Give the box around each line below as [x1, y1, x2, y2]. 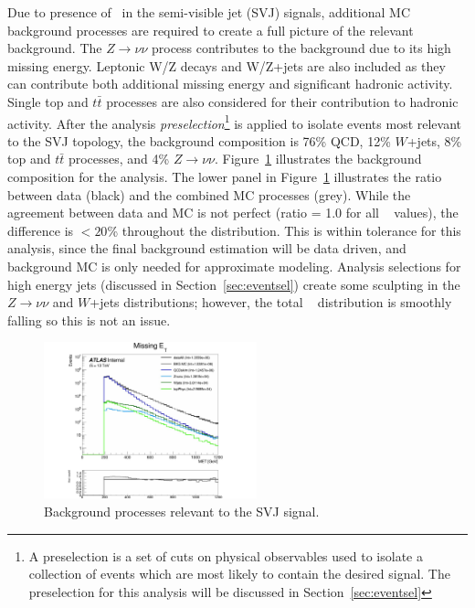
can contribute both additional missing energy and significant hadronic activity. [7, 74, 453, 93]
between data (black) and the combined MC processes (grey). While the [7, 185, 411, 204]
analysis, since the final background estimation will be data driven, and [7, 239, 406, 258]
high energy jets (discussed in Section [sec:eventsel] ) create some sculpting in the [7, 274, 460, 293]
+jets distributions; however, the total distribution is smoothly [90, 293, 452, 312]
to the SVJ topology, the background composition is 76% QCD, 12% [7, 131, 391, 150]
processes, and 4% [68, 149, 170, 168]
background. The [7, 38, 102, 58]
